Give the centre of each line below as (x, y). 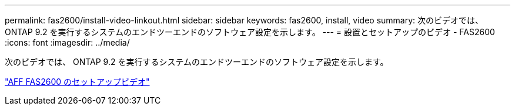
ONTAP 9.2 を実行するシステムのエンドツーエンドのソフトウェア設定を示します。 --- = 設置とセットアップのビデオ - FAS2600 (250, 32)
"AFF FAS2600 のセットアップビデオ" (77, 82)
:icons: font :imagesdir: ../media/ (67, 42)
